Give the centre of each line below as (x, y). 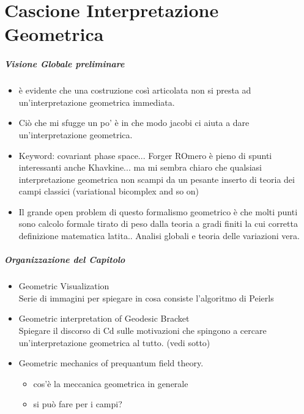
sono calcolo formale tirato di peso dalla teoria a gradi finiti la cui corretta (158, 224)
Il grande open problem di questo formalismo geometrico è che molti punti (158, 211)
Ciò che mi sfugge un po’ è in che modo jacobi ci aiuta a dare (134, 123)
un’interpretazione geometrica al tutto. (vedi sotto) (114, 342)
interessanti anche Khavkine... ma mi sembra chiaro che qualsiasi (140, 167)
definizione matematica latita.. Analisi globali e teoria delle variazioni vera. (159, 236)
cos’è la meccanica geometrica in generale (111, 383)
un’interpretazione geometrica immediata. (97, 102)
